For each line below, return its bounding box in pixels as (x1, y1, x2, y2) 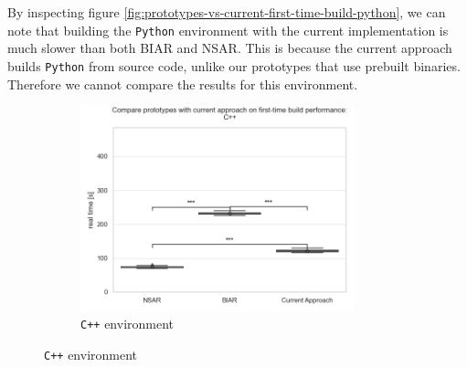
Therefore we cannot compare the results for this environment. (7, 74, 358, 93)
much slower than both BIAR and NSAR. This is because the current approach (7, 38, 452, 58)
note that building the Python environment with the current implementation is (7, 20, 449, 39)
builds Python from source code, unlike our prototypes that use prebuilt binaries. (7, 56, 461, 75)
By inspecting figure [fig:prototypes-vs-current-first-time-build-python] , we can (7, 3, 446, 21)
